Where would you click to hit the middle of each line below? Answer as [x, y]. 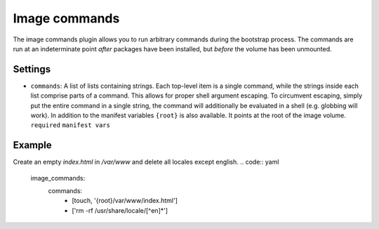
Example [32, 145]
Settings [32, 69]
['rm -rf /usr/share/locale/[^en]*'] [120, 210]
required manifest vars [70, 125]
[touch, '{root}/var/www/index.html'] [125, 201]
